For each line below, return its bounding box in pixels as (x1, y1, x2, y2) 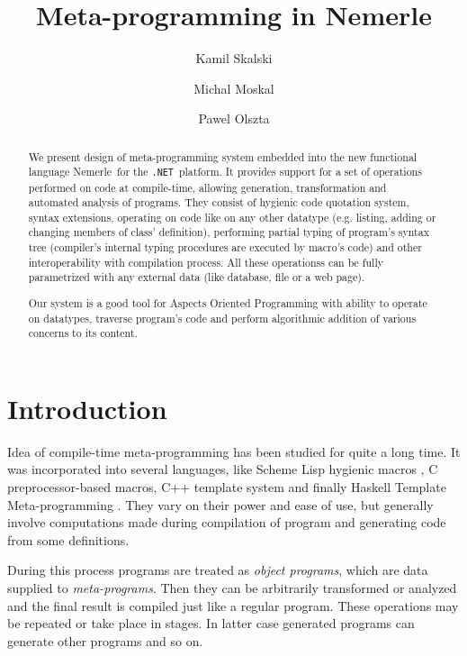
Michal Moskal (193, 78, 274, 97)
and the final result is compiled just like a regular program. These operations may (7, 596, 459, 615)
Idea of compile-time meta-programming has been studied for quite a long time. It (7, 442, 461, 460)
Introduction (7, 389, 167, 426)
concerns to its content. (28, 325, 138, 341)
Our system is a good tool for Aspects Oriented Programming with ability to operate (28, 295, 427, 310)
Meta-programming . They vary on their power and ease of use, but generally (7, 495, 434, 514)
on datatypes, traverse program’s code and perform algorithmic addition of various (28, 310, 417, 325)
